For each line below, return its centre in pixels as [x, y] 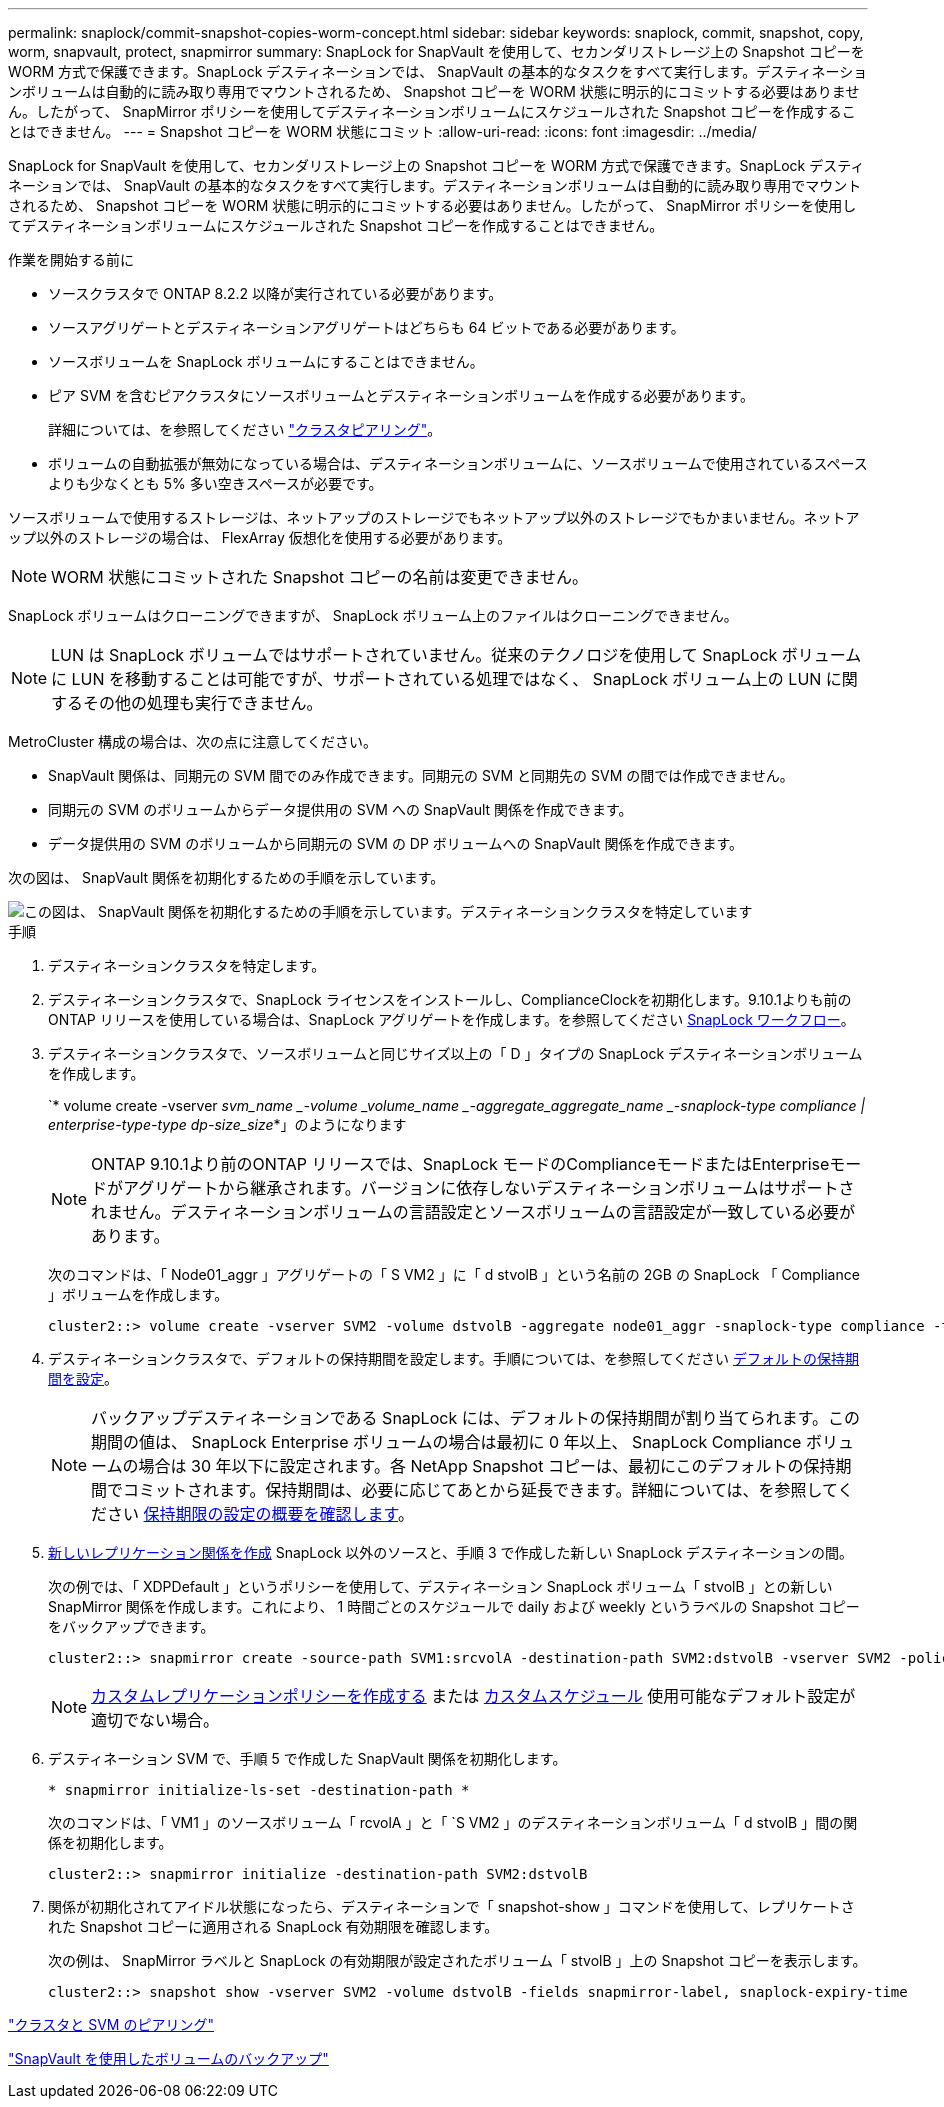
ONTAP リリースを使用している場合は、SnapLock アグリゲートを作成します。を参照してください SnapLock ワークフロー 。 [451, 1019]
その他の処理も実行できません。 [203, 703]
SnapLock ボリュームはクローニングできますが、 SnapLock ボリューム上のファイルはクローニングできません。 [373, 615]
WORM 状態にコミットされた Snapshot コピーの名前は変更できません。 [320, 577]
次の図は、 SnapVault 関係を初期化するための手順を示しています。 [226, 877]
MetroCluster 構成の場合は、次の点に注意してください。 [193, 741]
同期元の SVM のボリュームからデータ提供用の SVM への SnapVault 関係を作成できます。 [340, 809]
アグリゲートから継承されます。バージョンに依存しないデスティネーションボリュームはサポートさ [489, 1188]
